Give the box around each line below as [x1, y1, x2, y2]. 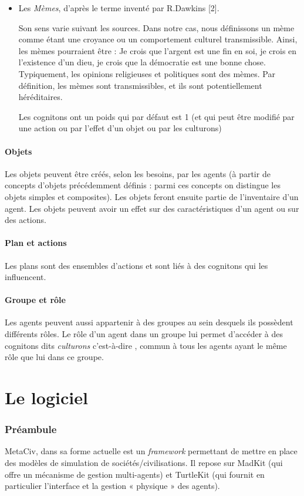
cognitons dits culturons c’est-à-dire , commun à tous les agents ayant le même [5, 339, 287, 351]
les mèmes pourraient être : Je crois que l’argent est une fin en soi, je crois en [18, 44, 297, 56]
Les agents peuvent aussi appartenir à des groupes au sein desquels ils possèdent [5, 316, 293, 328]
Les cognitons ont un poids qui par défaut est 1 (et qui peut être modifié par [18, 110, 295, 122]
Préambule [5, 422, 57, 437]
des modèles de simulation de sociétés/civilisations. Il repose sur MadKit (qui [5, 457, 283, 469]
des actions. [5, 214, 46, 226]
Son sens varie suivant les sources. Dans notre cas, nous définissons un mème [18, 21, 295, 34]
